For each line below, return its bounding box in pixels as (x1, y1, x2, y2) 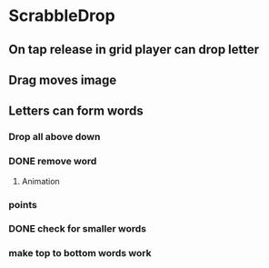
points (8, 198, 37, 211)
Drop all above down (8, 131, 101, 144)
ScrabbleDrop (8, 5, 115, 26)
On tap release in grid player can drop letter (8, 42, 260, 57)
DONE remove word (8, 155, 97, 168)
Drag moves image (8, 72, 117, 87)
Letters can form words (8, 104, 144, 119)
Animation (21, 175, 60, 186)
